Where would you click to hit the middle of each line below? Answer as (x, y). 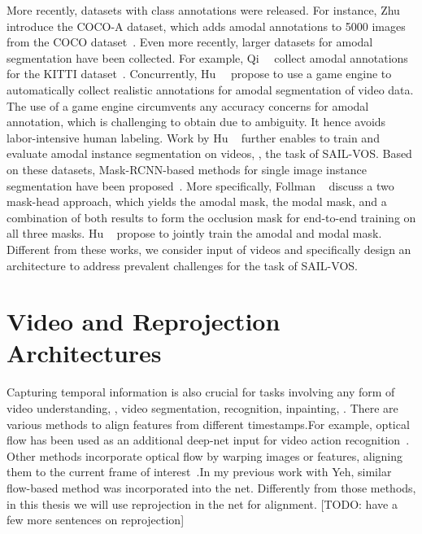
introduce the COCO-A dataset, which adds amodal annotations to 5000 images (206, 26)
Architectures (84, 353)
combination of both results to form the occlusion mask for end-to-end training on (211, 217)
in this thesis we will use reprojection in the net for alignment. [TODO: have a (202, 503)
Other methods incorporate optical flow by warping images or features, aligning (204, 455)
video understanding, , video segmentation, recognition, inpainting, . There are (202, 408)
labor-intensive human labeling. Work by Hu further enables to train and (193, 137)
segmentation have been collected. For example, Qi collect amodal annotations (207, 57)
